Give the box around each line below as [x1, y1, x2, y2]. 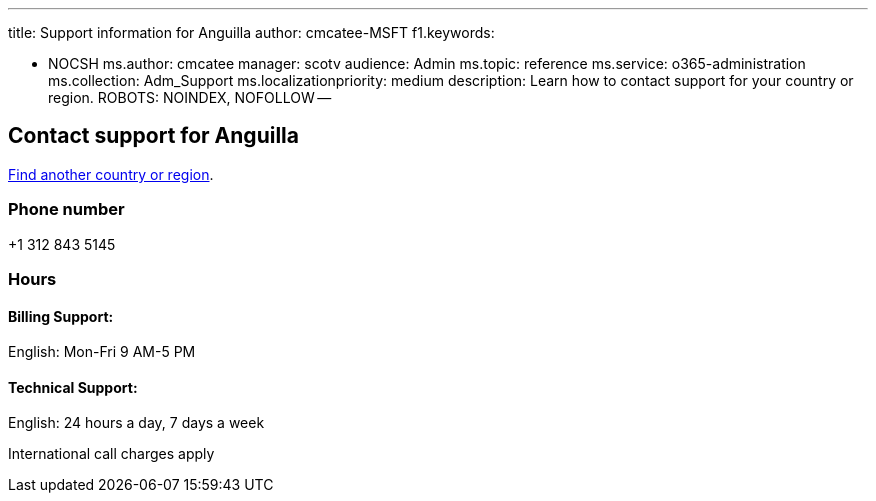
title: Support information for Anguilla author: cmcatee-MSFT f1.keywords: [8, 24, 495, 41]
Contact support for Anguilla [8, 123, 299, 149]
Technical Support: [8, 378, 138, 396]
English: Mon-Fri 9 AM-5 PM [8, 343, 196, 361]
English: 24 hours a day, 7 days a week [8, 414, 265, 432]
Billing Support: [8, 307, 114, 325]
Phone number [8, 199, 125, 220]
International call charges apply [8, 445, 215, 463]
